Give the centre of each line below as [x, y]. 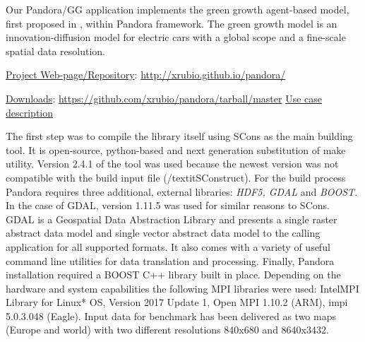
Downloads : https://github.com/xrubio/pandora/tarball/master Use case [164, 98]
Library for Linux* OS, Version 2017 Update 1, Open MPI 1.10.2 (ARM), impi [177, 302]
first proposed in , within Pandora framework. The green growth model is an [172, 23]
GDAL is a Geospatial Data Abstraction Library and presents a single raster [172, 219]
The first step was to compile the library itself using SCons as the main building [179, 136]
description [30, 112]
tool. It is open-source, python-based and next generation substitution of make [176, 149]
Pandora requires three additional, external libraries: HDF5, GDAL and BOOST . [182, 191]
